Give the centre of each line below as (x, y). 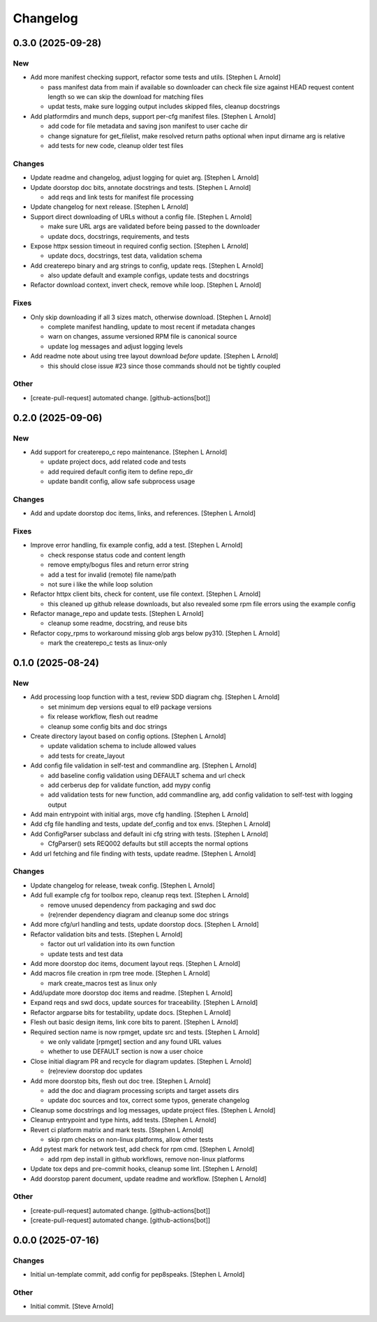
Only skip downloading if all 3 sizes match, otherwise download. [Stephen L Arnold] (151, 317)
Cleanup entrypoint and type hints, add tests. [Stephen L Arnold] (123, 1120)
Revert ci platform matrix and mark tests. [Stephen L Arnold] (117, 1130)
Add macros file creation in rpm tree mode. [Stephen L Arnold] (120, 974)
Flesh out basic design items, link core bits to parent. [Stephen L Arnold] (134, 1022)
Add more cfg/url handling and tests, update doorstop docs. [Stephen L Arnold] (145, 925)
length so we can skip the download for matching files (126, 97)
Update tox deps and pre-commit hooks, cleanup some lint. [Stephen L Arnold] (144, 1169)
